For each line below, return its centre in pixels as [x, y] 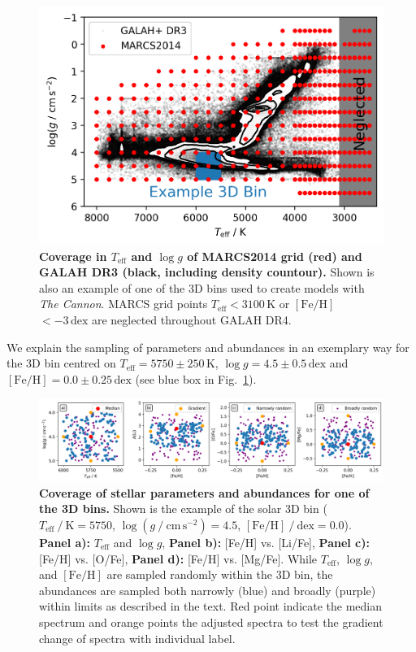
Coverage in [73, 256]
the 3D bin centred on [61, 363]
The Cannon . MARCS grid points [123, 304]
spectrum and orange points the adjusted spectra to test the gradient [211, 622]
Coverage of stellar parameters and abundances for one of [204, 492]
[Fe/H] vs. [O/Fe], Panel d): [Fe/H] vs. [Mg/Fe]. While [178, 558]
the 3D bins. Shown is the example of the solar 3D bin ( [183, 509]
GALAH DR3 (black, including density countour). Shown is [207, 272]
